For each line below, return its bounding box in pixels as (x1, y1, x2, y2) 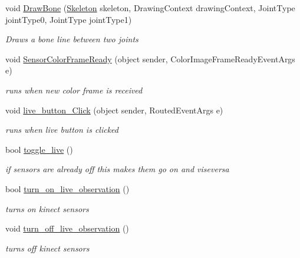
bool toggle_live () (5, 143, 73, 155)
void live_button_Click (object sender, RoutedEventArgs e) (5, 103, 223, 116)
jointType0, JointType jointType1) (5, 13, 132, 25)
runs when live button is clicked (5, 123, 118, 136)
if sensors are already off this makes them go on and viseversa (5, 163, 229, 175)
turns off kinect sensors (5, 242, 90, 254)
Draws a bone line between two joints (5, 33, 139, 45)
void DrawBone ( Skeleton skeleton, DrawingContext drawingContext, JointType (5, 2, 295, 14)
